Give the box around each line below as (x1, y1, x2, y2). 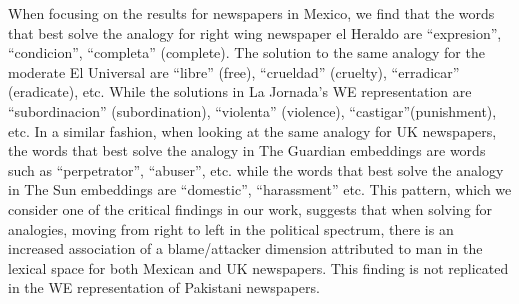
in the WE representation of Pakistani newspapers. (8, 277, 320, 298)
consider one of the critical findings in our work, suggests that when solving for (8, 198, 493, 219)
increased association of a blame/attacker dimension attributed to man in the (8, 238, 483, 259)
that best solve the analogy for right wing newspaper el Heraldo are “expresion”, (8, 22, 502, 43)
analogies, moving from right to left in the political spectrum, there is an (8, 218, 454, 239)
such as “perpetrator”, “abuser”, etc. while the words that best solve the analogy (8, 159, 504, 180)
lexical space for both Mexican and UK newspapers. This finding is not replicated (8, 257, 509, 278)
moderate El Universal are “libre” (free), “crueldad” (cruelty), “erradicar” (8, 61, 460, 82)
